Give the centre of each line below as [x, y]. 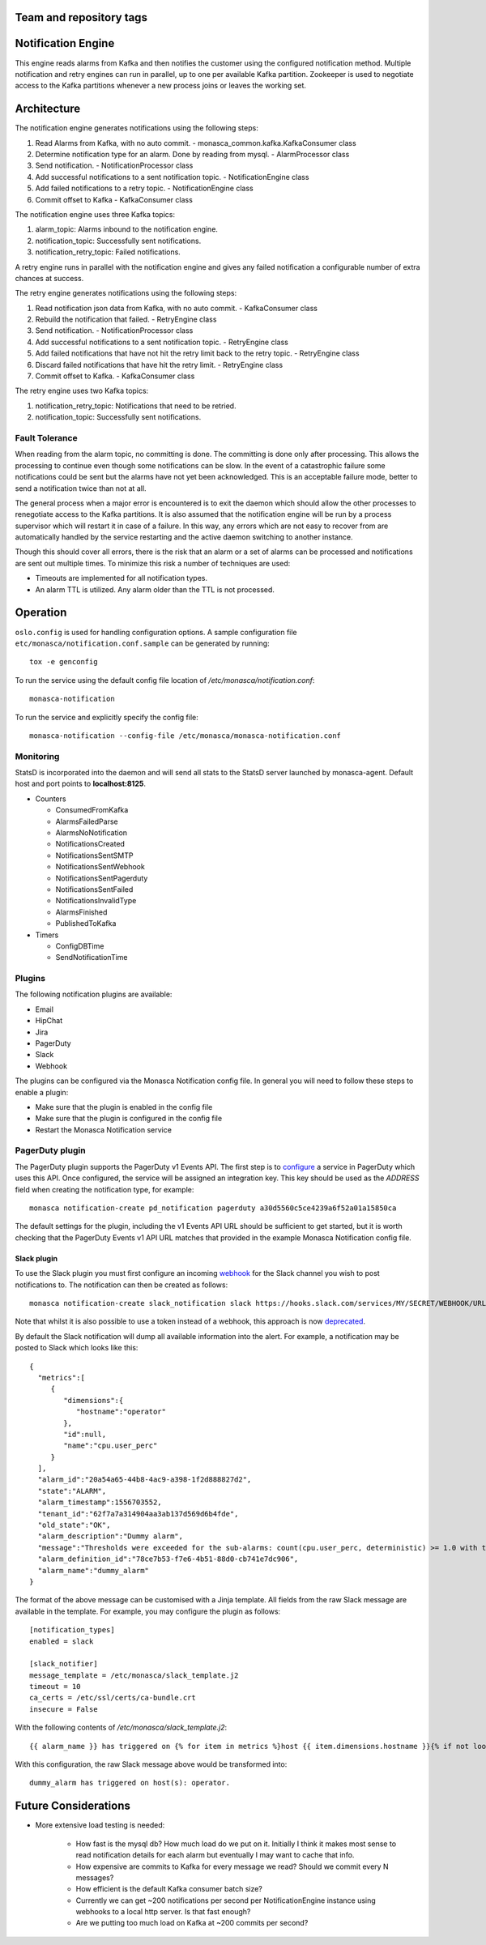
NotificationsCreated [90, 844]
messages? [95, 1877]
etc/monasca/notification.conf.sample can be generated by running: [143, 643]
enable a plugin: [42, 1092]
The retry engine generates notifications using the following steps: [126, 293]
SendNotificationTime [92, 958]
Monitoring [37, 756]
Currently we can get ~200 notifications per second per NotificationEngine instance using [226, 1900]
